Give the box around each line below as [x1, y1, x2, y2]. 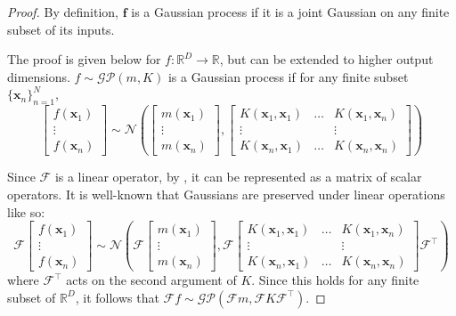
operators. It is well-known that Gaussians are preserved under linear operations [7, 184, 445, 203]
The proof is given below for [7, 50, 161, 69]
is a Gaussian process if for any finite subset [167, 67, 409, 85]
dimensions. [7, 67, 70, 85]
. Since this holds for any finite [251, 271, 419, 289]
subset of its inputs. [7, 20, 115, 38]
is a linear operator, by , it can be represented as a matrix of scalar [54, 167, 422, 186]
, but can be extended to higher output [219, 50, 434, 69]
